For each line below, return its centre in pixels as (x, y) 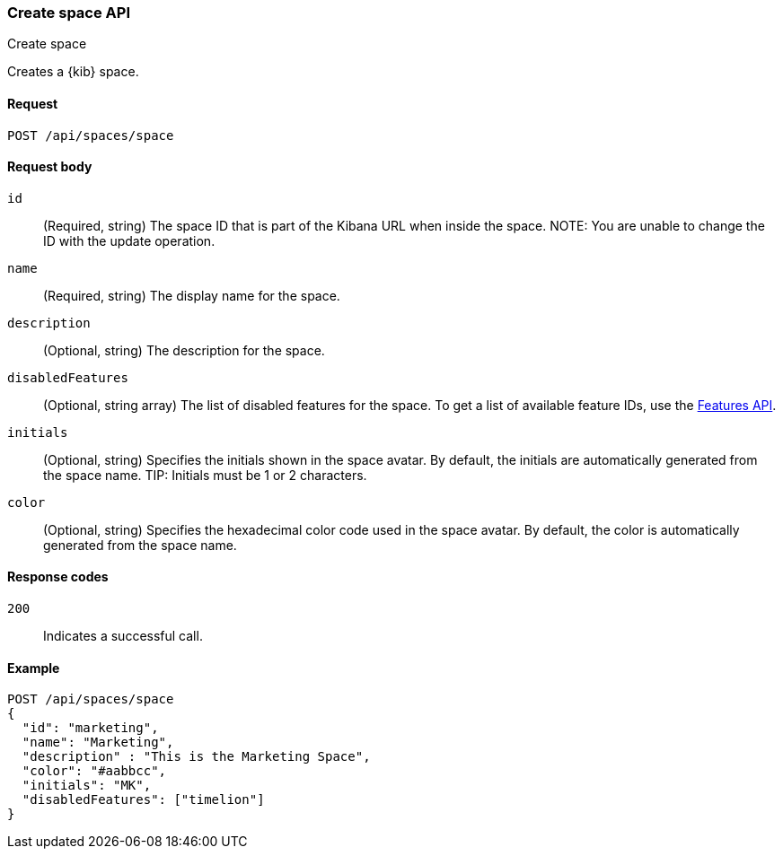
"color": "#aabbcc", (94, 771)
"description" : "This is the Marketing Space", (196, 757)
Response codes (58, 577)
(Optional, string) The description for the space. (184, 350)
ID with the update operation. (129, 240)
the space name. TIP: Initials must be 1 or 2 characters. (205, 475)
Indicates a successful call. (123, 636)
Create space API (69, 13)
